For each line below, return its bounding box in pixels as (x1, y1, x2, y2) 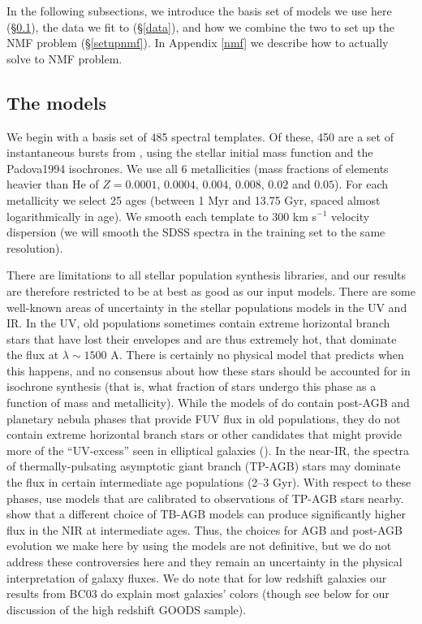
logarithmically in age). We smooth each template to (6, 207, 269, 224)
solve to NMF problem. (6, 50, 123, 67)
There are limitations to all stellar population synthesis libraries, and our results (6, 266, 407, 284)
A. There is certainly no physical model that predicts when (110, 346, 404, 363)
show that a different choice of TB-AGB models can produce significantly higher (6, 505, 406, 522)
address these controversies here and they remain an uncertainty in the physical (6, 553, 403, 570)
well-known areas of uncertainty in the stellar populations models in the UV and (6, 298, 407, 315)
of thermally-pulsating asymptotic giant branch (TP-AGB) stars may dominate (6, 457, 401, 474)
